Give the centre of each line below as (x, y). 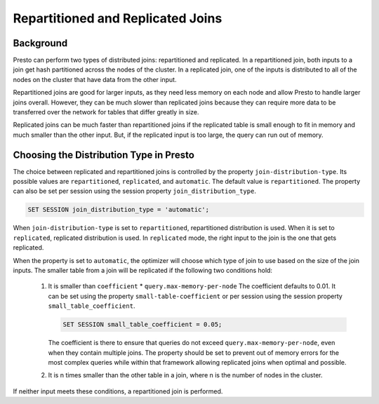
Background (40, 43)
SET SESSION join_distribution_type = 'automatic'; (119, 210)
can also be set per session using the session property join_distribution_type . (134, 191)
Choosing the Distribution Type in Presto (104, 155)
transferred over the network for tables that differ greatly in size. (106, 112)
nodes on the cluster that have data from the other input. (95, 79)
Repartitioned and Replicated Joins (118, 18)
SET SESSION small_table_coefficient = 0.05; (142, 325)
